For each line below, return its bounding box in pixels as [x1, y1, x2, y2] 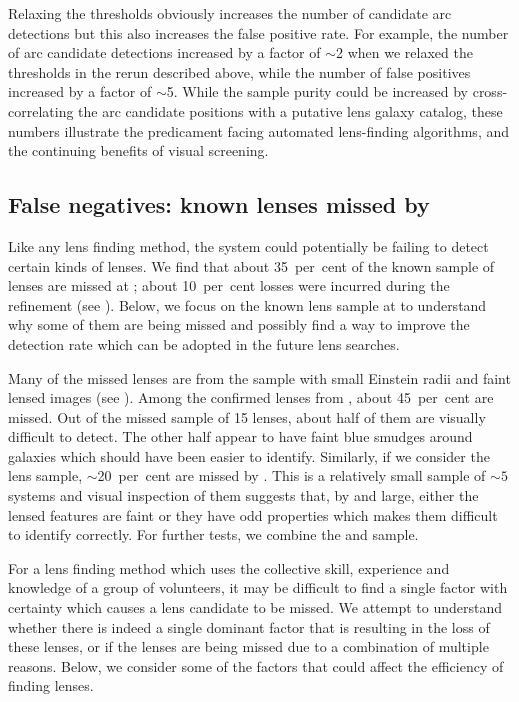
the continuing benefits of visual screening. [8, 140, 269, 161]
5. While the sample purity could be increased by [166, 81, 469, 102]
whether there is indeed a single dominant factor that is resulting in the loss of [8, 616, 490, 637]
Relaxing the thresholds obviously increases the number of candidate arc [8, 3, 452, 23]
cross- [472, 81, 508, 102]
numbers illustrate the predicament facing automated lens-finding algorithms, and [8, 120, 510, 141]
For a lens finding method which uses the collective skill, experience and [8, 557, 450, 578]
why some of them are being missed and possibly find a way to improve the [8, 314, 470, 335]
